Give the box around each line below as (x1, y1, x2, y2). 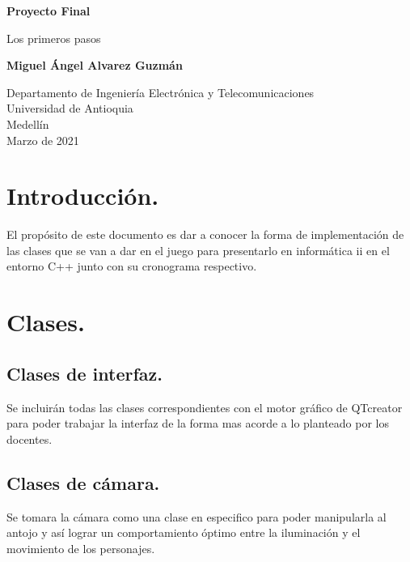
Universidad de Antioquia (6, 100, 133, 117)
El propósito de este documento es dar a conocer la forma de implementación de (6, 226, 404, 243)
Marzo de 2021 (6, 131, 79, 148)
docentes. (6, 430, 53, 447)
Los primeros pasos (6, 29, 101, 46)
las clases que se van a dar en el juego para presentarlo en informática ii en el (6, 241, 390, 258)
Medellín (6, 115, 49, 132)
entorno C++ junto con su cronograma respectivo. (6, 258, 257, 275)
